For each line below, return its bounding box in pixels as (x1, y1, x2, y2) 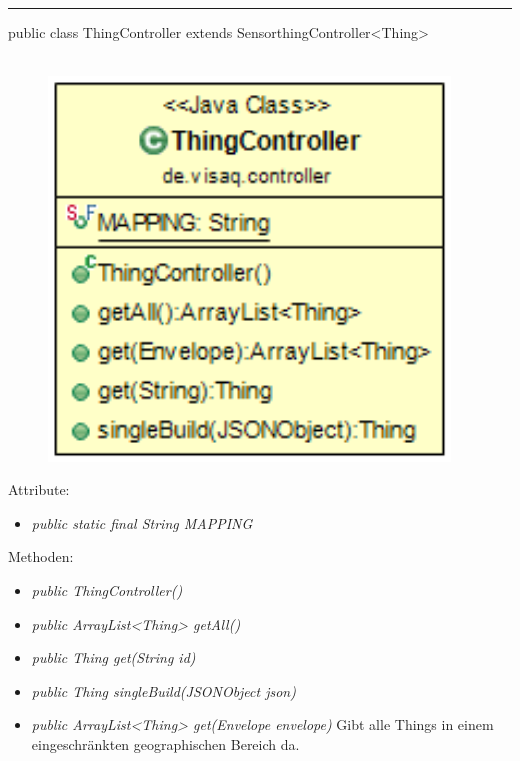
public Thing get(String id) (31, 647, 196, 668)
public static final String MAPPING (31, 512, 253, 533)
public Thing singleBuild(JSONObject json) (31, 680, 296, 701)
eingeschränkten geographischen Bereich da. (31, 733, 300, 754)
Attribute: (8, 479, 70, 500)
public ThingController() (31, 579, 183, 600)
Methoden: (8, 546, 74, 567)
